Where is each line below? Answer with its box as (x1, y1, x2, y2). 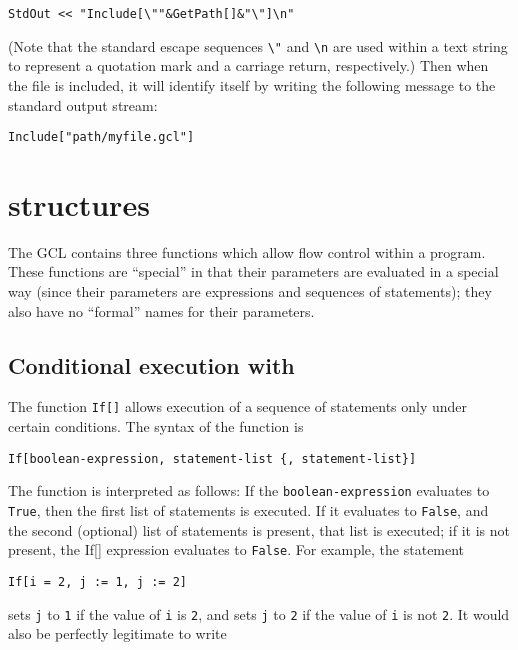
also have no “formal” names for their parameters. (8, 300, 315, 321)
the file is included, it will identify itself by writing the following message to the (8, 74, 496, 95)
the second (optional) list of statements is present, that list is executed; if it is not (8, 519, 510, 540)
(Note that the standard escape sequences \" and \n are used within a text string (8, 35, 508, 56)
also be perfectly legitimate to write (8, 623, 227, 644)
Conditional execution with (8, 349, 295, 380)
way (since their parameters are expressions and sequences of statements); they (8, 281, 492, 302)
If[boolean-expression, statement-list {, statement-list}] (8, 451, 417, 466)
